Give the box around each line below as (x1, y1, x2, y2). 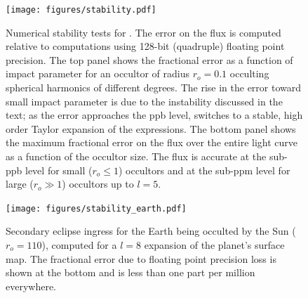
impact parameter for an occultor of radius (6, 66, 190, 81)
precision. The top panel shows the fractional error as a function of (6, 52, 293, 67)
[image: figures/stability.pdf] (6, 5, 156, 15)
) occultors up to (62, 176, 134, 191)
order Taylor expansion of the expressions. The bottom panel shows (6, 121, 296, 136)
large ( (6, 176, 34, 191)
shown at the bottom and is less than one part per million (6, 265, 255, 280)
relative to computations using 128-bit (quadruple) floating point (6, 39, 285, 53)
